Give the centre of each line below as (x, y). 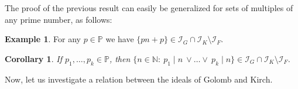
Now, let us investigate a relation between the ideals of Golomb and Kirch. (139, 79)
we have (120, 39)
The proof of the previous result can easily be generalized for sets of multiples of (149, 8)
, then (120, 58)
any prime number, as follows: (59, 19)
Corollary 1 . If (33, 58)
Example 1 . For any (43, 39)
